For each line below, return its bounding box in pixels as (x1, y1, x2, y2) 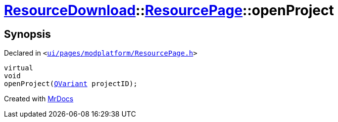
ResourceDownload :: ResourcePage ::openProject (4, 2, 334, 19)
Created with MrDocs (4, 94, 74, 103)
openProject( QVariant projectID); (4, 80, 138, 88)
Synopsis (4, 28, 51, 40)
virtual (4, 64, 34, 72)
